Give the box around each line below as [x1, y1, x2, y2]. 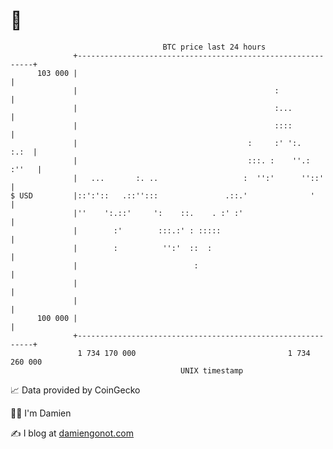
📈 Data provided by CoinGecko [10, 384, 141, 396]
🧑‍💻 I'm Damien [10, 407, 72, 419]
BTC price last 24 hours [162, 42, 267, 52]
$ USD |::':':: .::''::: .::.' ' [10, 190, 315, 201]
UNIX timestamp [180, 365, 244, 376]
